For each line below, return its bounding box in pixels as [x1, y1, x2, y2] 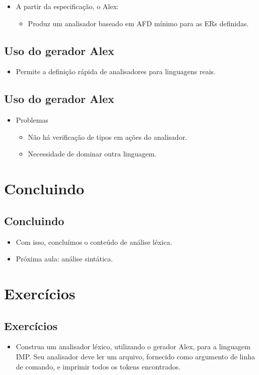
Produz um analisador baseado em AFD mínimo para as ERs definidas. [28, 18, 249, 28]
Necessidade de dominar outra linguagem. [28, 148, 157, 159]
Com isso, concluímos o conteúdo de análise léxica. [16, 236, 172, 247]
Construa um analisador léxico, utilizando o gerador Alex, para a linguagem [16, 341, 250, 352]
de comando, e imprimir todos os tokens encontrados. [16, 361, 181, 371]
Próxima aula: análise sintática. [16, 253, 113, 264]
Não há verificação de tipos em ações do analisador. [28, 131, 187, 142]
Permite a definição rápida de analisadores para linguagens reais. [16, 66, 216, 77]
